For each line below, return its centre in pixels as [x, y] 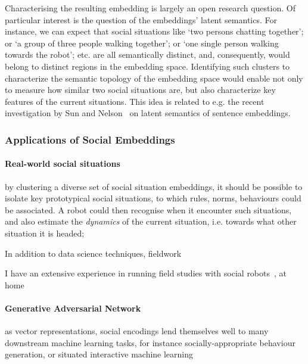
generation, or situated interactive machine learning [99, 354]
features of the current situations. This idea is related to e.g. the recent [135, 101]
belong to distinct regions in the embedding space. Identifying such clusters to [147, 66]
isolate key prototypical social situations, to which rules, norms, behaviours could [153, 198]
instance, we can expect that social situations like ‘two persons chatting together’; [154, 31]
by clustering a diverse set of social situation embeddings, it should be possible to [154, 186]
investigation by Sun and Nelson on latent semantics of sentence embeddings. [148, 113]
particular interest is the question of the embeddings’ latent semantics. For [141, 19]
